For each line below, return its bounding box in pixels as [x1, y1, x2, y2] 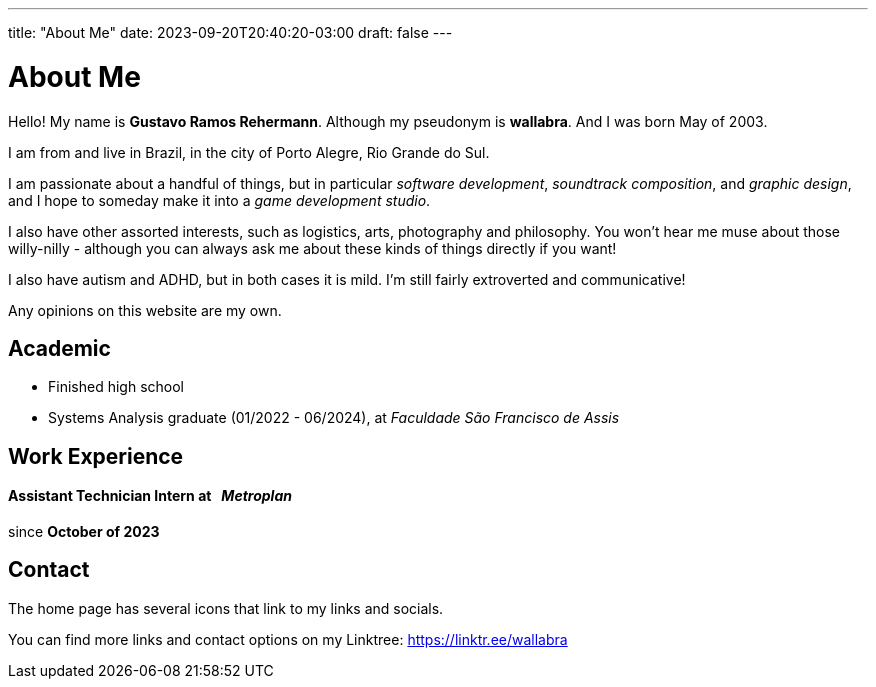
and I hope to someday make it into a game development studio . [8, 191, 431, 209]
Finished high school [48, 378, 184, 396]
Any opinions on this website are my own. [8, 301, 282, 319]
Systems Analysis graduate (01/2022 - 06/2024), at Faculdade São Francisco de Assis [48, 409, 620, 427]
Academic [8, 335, 111, 361]
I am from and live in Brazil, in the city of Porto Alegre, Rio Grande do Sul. [8, 143, 490, 161]
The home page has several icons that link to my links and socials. [8, 599, 444, 617]
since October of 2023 [8, 522, 160, 540]
